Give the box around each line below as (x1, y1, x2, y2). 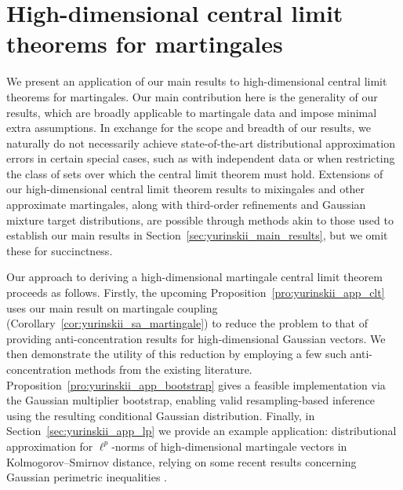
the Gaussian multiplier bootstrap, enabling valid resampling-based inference (6, 392, 376, 408)
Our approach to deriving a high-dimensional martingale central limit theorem (6, 269, 383, 285)
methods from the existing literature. (74, 361, 252, 377)
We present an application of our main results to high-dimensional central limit (6, 73, 387, 90)
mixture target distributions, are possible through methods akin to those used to (6, 211, 394, 228)
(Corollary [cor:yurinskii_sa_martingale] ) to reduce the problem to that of (6, 315, 368, 331)
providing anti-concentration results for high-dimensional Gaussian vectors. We (6, 330, 386, 346)
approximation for (6, 437, 93, 454)
